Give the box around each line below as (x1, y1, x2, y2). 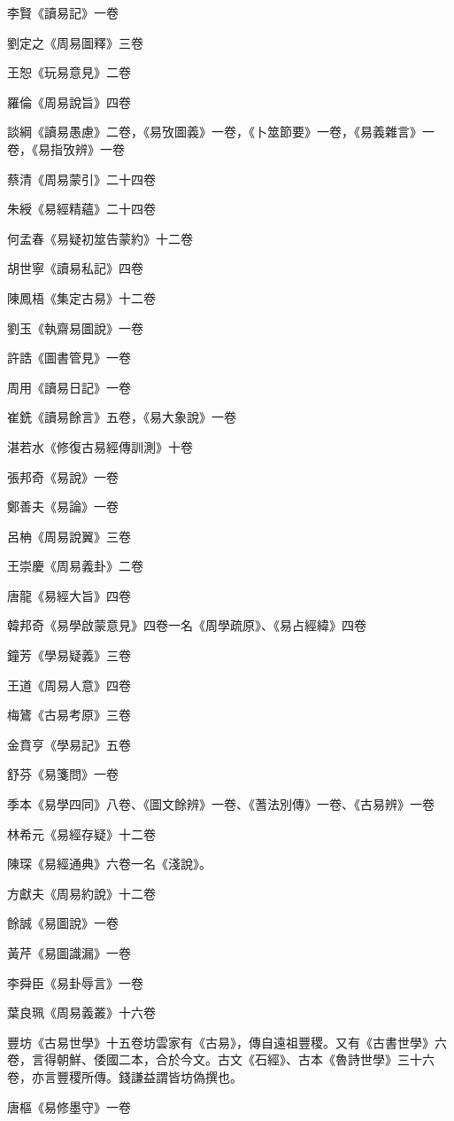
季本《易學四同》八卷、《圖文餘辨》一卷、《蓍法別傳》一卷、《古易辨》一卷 (7, 795, 435, 814)
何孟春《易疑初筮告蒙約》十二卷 (7, 229, 193, 247)
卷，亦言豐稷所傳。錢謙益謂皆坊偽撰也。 (7, 1067, 242, 1086)
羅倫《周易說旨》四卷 (7, 92, 131, 111)
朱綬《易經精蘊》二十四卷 (7, 199, 156, 218)
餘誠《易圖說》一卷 (7, 914, 119, 932)
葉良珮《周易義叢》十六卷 (7, 1003, 156, 1022)
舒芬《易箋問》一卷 (7, 765, 119, 783)
